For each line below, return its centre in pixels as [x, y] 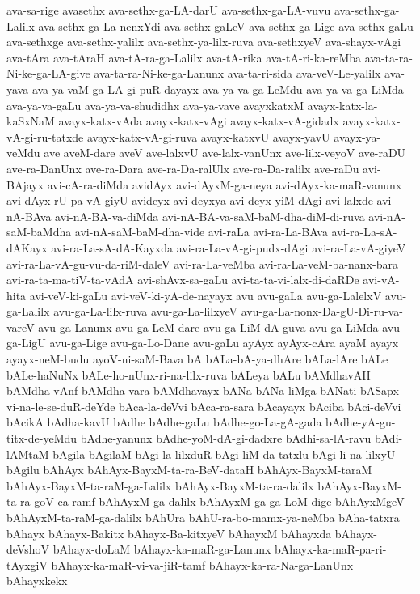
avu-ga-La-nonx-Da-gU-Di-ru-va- [322, 311]
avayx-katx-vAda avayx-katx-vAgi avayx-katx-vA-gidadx [199, 121]
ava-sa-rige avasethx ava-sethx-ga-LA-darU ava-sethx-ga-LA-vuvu [169, 10]
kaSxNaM [31, 121]
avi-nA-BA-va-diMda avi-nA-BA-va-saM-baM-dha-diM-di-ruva [210, 216]
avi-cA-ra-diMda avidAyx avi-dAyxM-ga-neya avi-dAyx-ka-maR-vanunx [225, 184]
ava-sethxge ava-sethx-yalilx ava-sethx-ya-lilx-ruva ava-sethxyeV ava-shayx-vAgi [204, 42]
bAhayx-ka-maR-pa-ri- [331, 549]
